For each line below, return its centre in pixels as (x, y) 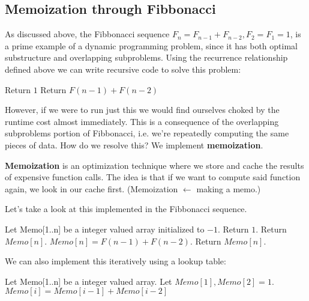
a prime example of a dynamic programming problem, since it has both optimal (151, 45)
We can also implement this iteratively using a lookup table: (115, 261)
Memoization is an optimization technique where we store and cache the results (154, 165)
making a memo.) (229, 188)
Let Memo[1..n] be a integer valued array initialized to (105, 229)
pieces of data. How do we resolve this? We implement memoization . (134, 144)
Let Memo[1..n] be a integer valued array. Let (88, 281)
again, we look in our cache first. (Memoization (91, 188)
